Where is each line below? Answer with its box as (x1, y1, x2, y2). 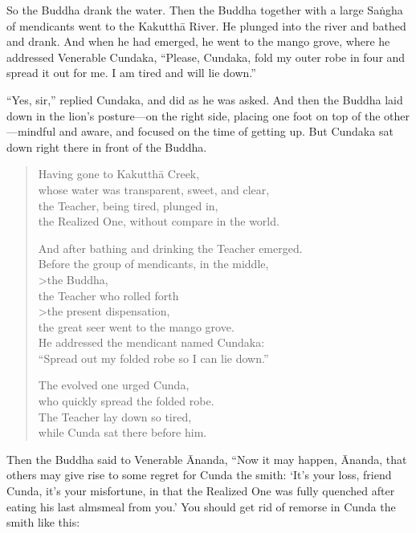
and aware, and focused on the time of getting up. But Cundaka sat (59, 123, 394, 140)
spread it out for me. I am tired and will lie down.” (6, 64, 256, 81)
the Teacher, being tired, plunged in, (38, 197, 218, 214)
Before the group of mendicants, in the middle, (38, 255, 269, 272)
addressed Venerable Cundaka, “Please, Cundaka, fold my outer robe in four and (6, 48, 406, 65)
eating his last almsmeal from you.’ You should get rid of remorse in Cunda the (6, 498, 396, 515)
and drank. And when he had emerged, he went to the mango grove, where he (6, 33, 390, 50)
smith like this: (6, 514, 80, 531)
